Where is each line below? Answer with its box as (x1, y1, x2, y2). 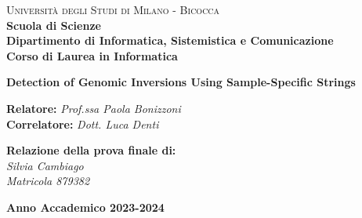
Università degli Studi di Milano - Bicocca (6, 2, 220, 17)
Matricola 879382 (6, 173, 90, 189)
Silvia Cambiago (6, 157, 84, 173)
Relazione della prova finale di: (6, 142, 176, 158)
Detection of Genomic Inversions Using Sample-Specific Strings (6, 74, 356, 90)
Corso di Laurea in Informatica (6, 47, 178, 64)
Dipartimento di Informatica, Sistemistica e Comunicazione (6, 32, 334, 49)
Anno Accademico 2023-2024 (6, 198, 165, 215)
